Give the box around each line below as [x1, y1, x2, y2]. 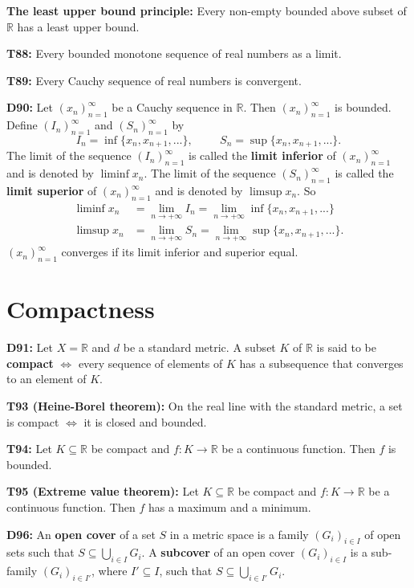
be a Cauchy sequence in [112, 99, 233, 116]
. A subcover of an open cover [141, 544, 295, 561]
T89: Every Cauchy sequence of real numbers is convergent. [6, 71, 302, 88]
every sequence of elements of [78, 354, 223, 371]
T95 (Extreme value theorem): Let [6, 483, 199, 500]
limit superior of [6, 182, 97, 199]
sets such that [6, 544, 75, 561]
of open [364, 525, 401, 542]
